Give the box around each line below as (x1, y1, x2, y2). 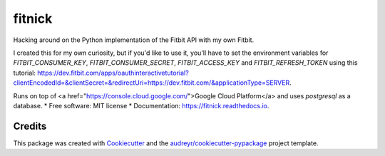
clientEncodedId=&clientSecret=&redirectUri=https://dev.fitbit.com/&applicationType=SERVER (13, 78, 290, 87)
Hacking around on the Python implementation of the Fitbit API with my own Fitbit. (13, 36, 255, 44)
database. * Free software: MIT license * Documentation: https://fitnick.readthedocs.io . (13, 101, 269, 110)
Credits (13, 120, 47, 132)
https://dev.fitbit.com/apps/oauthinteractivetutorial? (36, 68, 189, 77)
